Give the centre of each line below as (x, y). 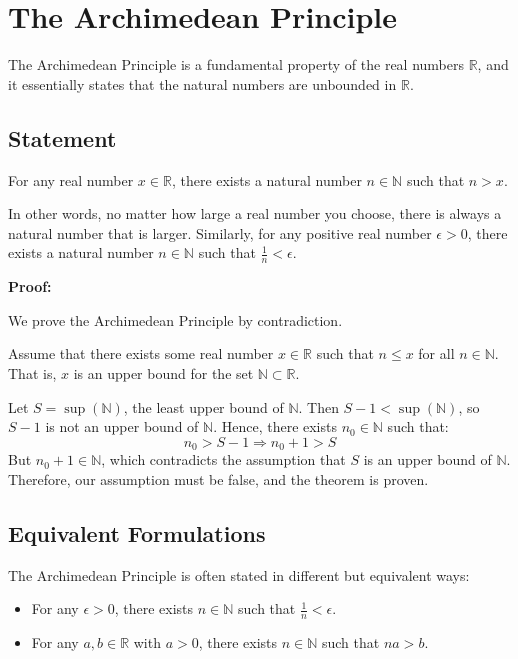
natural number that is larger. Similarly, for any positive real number (220, 232)
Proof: (30, 286)
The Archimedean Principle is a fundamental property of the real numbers (236, 64)
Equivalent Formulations (137, 532)
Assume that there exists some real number (141, 353)
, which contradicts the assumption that (223, 459)
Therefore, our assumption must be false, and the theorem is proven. (218, 478)
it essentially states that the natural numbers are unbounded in (202, 83)
